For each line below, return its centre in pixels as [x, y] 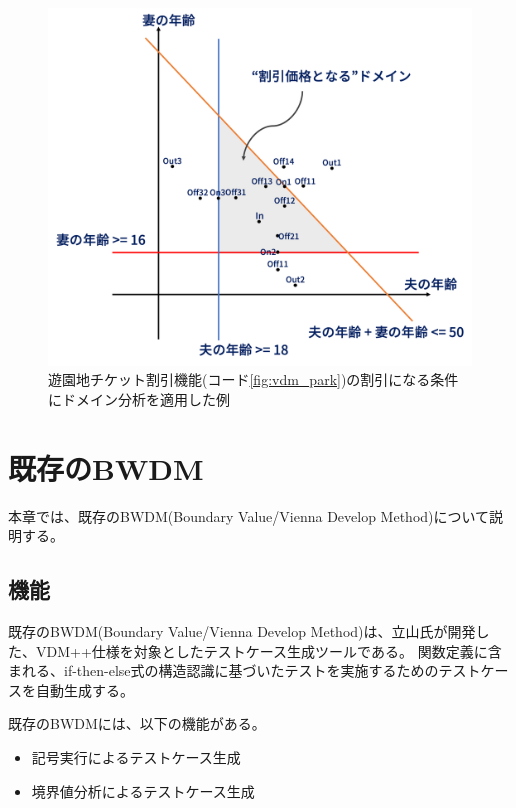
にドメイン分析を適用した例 [139, 398]
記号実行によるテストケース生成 [136, 757]
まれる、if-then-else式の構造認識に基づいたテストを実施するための [223, 670]
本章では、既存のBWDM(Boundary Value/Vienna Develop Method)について [249, 515]
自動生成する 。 [84, 689]
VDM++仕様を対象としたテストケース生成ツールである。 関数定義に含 [268, 650]
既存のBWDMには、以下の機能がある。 [137, 723]
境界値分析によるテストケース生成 [143, 790]
